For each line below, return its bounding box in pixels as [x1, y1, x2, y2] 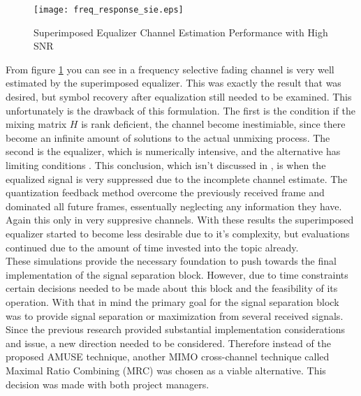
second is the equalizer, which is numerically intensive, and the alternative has [6, 144, 341, 159]
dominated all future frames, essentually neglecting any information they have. [6, 198, 342, 213]
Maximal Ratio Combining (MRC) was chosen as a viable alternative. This [6, 362, 326, 377]
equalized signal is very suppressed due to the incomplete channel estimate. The [6, 171, 348, 186]
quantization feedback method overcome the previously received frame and [6, 185, 325, 200]
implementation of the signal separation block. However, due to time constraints [6, 267, 348, 281]
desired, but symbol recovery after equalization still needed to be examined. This [6, 89, 352, 104]
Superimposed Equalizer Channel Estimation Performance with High [34, 24, 328, 39]
